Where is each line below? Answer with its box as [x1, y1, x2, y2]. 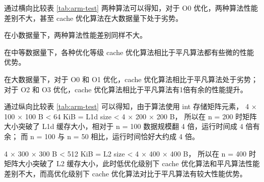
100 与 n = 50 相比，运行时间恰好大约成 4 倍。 [44, 131, 199, 141]
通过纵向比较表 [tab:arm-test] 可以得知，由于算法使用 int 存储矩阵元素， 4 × [4, 101, 257, 112]
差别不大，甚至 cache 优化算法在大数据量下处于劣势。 [4, 12, 183, 23]
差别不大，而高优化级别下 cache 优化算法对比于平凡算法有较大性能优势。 [4, 168, 247, 178]
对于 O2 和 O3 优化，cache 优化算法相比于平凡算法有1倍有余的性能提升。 [4, 84, 248, 94]
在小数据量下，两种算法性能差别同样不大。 [4, 30, 147, 40]
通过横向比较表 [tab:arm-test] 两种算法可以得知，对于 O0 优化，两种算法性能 [4, 3, 258, 13]
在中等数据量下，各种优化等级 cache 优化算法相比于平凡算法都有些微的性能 [4, 46, 254, 57]
